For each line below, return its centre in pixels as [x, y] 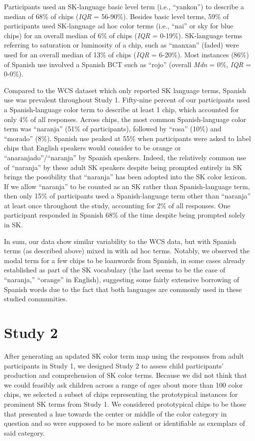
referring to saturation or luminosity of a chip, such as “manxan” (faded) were [122, 45]
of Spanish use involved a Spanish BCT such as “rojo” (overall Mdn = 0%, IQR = [127, 64]
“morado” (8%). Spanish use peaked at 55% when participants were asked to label [127, 138]
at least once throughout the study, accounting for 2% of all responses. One [117, 205]
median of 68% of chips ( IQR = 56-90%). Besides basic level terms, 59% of [116, 16]
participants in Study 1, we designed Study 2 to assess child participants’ [114, 365]
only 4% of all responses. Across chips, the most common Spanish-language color [125, 119]
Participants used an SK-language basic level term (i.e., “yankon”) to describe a [124, 6]
